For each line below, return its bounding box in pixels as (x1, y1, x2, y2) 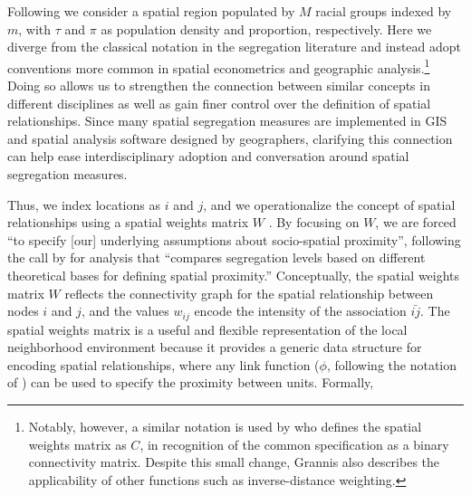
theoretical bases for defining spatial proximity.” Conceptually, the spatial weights (7, 265, 460, 284)
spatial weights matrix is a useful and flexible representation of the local (7, 319, 408, 338)
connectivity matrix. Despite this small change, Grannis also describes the (28, 452, 440, 471)
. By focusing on (268, 213, 360, 232)
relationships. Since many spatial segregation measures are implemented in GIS (7, 111, 447, 130)
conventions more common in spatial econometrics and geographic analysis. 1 (7, 55, 430, 77)
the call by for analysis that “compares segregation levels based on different (7, 248, 426, 267)
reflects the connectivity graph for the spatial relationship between (64, 283, 434, 302)
